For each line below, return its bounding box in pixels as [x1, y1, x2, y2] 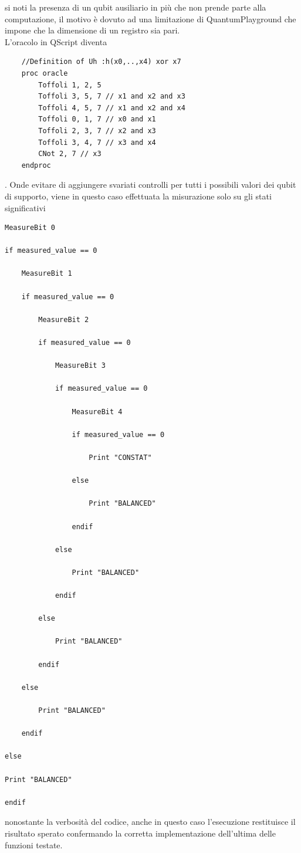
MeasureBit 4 [72, 407, 123, 416]
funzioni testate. [5, 838, 63, 851]
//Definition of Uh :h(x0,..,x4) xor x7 [21, 57, 181, 66]
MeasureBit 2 [38, 315, 89, 324]
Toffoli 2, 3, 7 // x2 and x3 [38, 126, 156, 135]
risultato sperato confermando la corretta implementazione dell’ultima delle [5, 827, 276, 839]
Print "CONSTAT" [89, 453, 152, 462]
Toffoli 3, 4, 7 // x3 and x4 [38, 138, 156, 147]
